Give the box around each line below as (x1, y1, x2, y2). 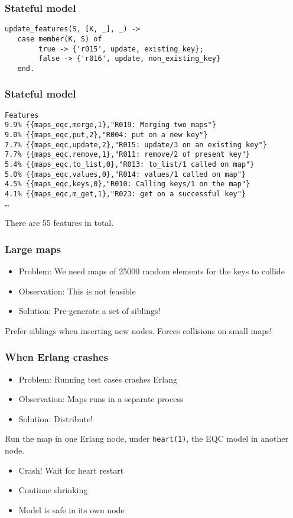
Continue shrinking (18, 484, 88, 496)
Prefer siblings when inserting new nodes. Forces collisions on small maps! (5, 324, 272, 336)
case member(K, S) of (17, 34, 102, 43)
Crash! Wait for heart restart (18, 464, 124, 476)
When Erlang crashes (5, 349, 109, 364)
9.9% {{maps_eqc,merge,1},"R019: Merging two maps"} (5, 121, 216, 129)
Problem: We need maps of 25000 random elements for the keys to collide (18, 265, 285, 277)
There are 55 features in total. (5, 216, 114, 229)
